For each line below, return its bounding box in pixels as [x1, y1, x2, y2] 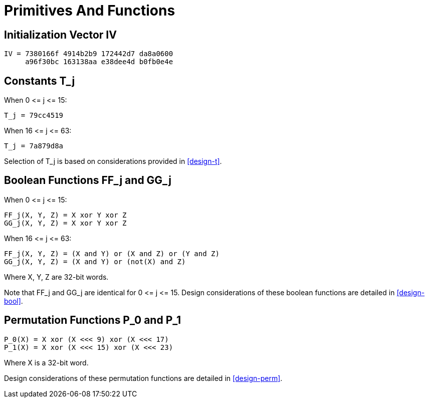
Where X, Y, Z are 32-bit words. [4, 272, 109, 281]
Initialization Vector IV [4, 28, 117, 41]
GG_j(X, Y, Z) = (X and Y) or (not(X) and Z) [4, 257, 186, 266]
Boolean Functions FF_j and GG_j [4, 174, 171, 187]
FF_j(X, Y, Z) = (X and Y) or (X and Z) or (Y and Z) [4, 249, 220, 258]
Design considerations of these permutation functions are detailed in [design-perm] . [4, 373, 283, 382]
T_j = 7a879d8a [4, 142, 64, 150]
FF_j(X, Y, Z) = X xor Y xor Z [4, 211, 127, 219]
